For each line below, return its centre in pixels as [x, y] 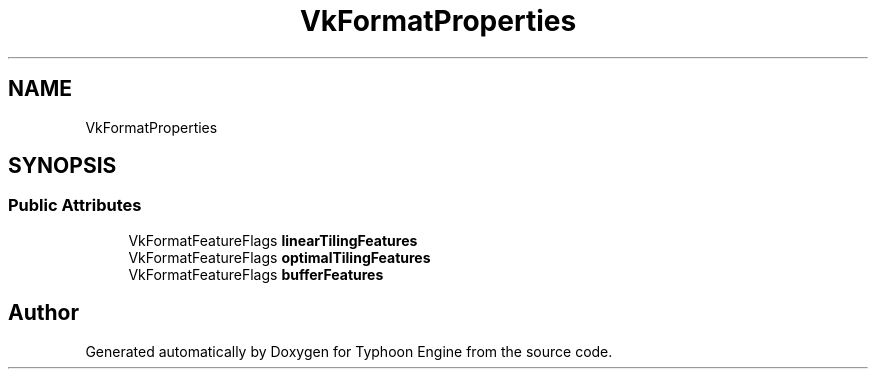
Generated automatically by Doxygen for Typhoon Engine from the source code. [349, 351]
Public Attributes [75, 205]
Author [43, 313]
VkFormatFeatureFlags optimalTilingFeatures [279, 257]
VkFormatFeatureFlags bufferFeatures [256, 274]
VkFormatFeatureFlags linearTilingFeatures [273, 240]
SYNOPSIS [62, 166]
